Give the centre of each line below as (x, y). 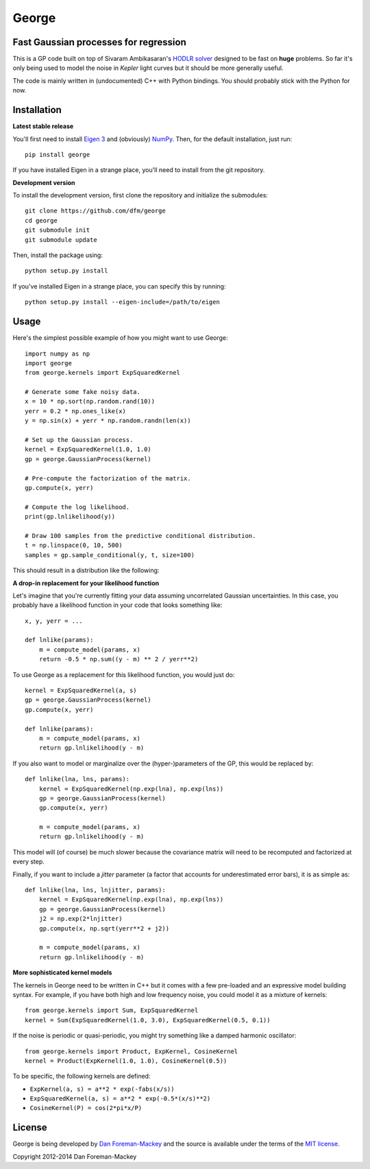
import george (48, 363)
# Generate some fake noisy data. (83, 392)
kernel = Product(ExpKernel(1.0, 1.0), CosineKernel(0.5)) (126, 1061)
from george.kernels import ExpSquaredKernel (103, 373)
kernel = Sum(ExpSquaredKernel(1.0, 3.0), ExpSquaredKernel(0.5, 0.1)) (148, 1020)
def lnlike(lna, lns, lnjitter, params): (95, 890)
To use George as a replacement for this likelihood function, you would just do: (124, 674)
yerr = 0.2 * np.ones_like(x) (76, 411)
